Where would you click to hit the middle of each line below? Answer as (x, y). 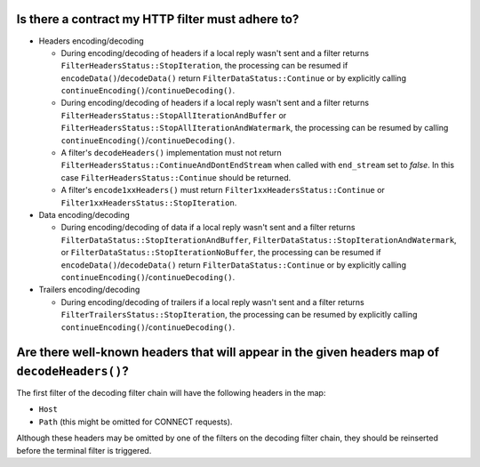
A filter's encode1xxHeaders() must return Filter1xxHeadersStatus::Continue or (223, 190)
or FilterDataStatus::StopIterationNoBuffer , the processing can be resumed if (221, 253)
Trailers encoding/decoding (89, 290)
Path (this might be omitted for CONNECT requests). (136, 422)
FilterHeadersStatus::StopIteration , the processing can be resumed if (204, 66)
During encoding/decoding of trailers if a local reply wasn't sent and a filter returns (212, 302)
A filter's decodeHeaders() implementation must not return (171, 153)
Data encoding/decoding (84, 214)
